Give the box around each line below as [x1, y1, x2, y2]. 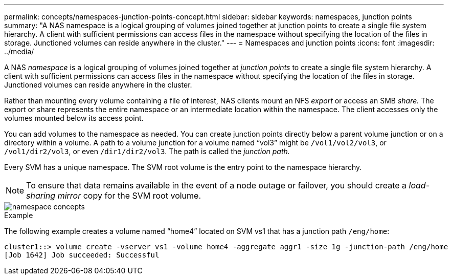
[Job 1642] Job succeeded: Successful [4, 251, 160, 259]
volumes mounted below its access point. [4, 114, 144, 122]
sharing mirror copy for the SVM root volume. [26, 190, 201, 201]
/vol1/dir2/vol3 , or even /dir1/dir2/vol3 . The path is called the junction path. [4, 147, 290, 156]
